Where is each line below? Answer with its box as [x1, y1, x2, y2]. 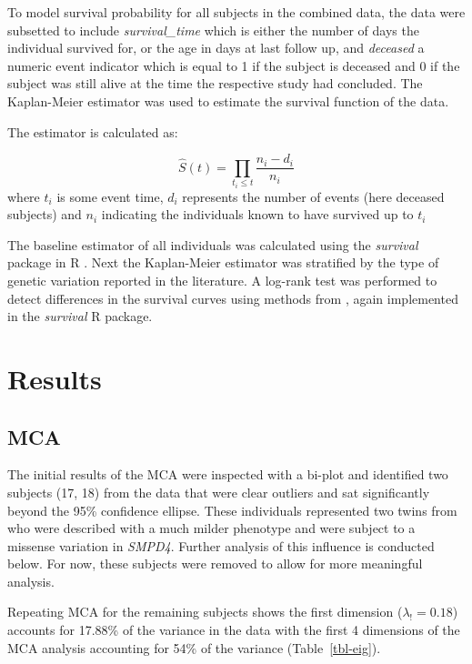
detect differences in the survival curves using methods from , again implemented [7, 288, 458, 307]
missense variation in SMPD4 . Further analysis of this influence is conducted [7, 536, 435, 555]
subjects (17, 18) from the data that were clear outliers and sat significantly [7, 482, 430, 501]
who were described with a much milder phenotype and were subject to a [7, 518, 416, 538]
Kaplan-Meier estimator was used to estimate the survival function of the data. [7, 91, 449, 110]
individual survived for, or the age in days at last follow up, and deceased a [7, 38, 425, 57]
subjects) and [7, 205, 82, 224]
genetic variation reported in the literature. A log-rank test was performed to [7, 270, 437, 289]
